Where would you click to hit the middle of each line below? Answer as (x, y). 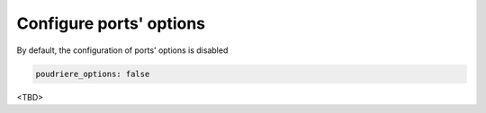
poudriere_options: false (93, 74)
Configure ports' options (111, 23)
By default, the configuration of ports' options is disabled (122, 50)
